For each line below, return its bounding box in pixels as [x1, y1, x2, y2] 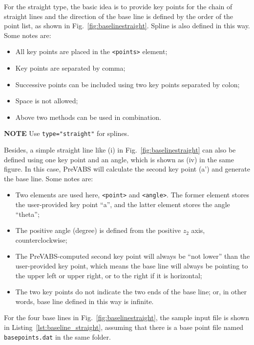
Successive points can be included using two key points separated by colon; [15, 79, 240, 89]
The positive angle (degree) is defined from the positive [15, 225, 181, 235]
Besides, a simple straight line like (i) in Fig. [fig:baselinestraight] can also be [4, 145, 236, 155]
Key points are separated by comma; [15, 63, 126, 73]
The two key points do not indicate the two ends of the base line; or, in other [15, 287, 247, 297]
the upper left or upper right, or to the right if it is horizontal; [15, 270, 202, 280]
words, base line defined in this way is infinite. [15, 296, 154, 306]
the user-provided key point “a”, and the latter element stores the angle [15, 199, 230, 210]
